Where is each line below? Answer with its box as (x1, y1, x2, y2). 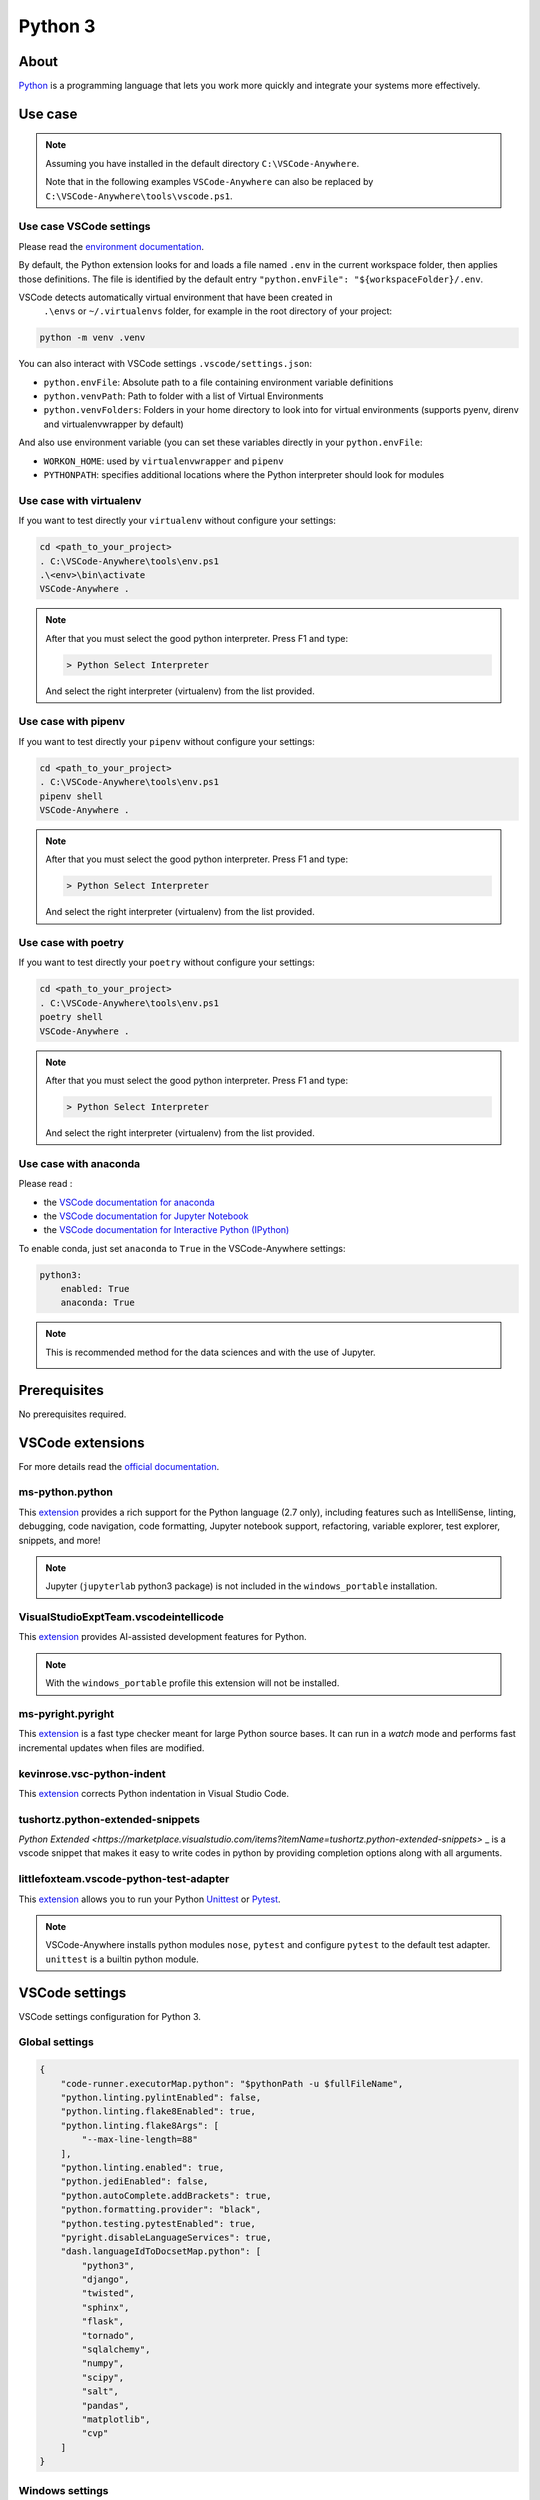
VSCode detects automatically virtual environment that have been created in (18, 291, 333, 303)
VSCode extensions (18, 1434, 145, 1451)
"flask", (81, 2316, 125, 2327)
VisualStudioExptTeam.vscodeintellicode (18, 1610, 225, 1624)
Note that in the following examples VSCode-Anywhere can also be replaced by (45, 176, 374, 188)
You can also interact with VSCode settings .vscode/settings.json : (18, 358, 313, 370)
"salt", (81, 2386, 120, 2397)
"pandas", (81, 2400, 130, 2411)
